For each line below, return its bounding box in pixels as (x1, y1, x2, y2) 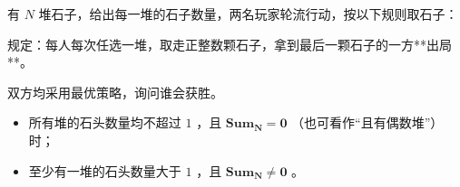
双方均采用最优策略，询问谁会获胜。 (7, 82, 223, 101)
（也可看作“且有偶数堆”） (291, 113, 444, 132)
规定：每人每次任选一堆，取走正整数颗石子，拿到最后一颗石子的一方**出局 (7, 34, 452, 53)
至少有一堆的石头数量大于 (28, 161, 181, 180)
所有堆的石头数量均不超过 (28, 113, 181, 132)
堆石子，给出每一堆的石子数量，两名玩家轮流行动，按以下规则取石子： (38, 5, 458, 23)
